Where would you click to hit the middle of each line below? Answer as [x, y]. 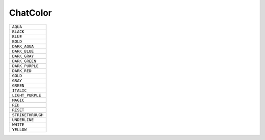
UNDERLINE [23, 120]
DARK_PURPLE [25, 66]
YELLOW [19, 129]
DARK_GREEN [24, 61]
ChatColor [30, 13]
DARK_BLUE [23, 51]
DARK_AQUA [23, 46]
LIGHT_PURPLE [26, 95]
